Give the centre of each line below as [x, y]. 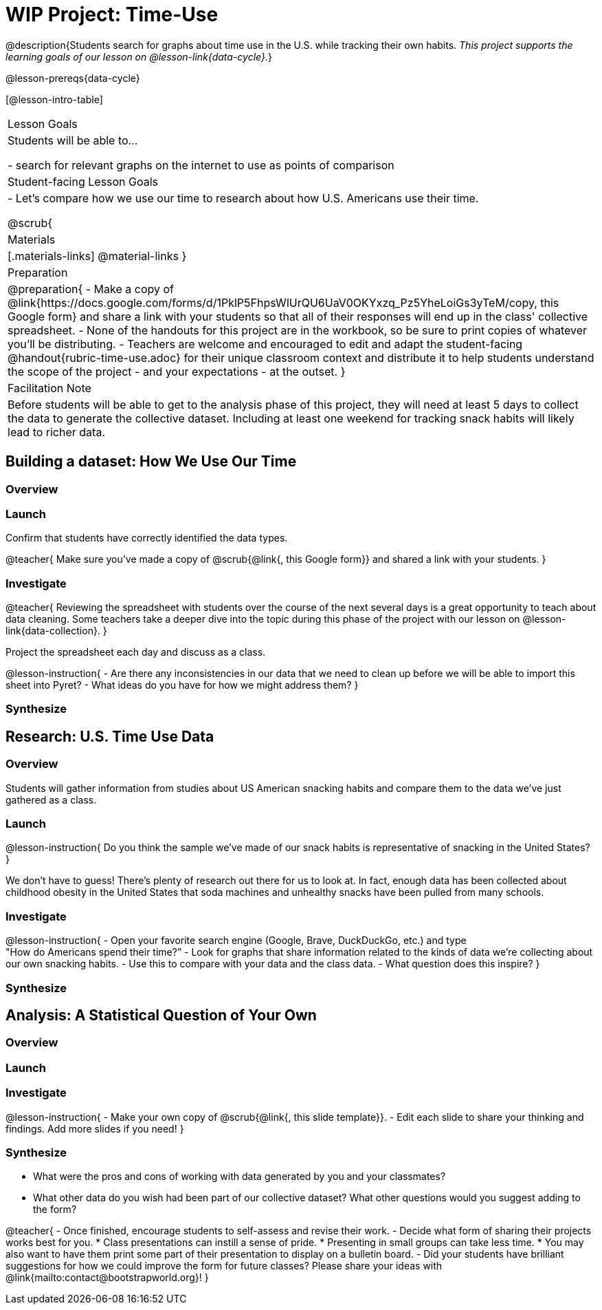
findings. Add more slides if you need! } [95, 1128]
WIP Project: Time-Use [112, 14]
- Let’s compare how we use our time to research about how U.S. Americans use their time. [243, 198]
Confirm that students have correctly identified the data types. [147, 538]
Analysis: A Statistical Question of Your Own [161, 1015]
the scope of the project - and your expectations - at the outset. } [177, 371]
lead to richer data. [57, 432]
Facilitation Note [49, 388]
